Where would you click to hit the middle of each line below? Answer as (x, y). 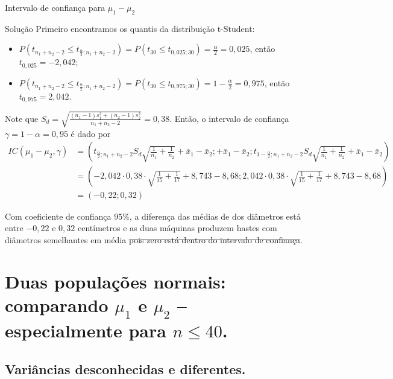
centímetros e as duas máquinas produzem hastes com (178, 228)
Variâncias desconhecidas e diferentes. (125, 368)
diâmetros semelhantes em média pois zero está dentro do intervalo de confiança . (154, 239)
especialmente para (86, 330)
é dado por (91, 133)
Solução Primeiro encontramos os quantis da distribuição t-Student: (130, 28)
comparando (57, 304)
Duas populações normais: (115, 281)
